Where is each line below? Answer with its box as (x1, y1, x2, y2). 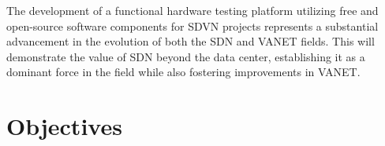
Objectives (6, 110, 122, 142)
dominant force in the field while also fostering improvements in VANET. (6, 64, 361, 80)
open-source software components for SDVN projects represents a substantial (6, 17, 379, 34)
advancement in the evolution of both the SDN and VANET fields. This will (6, 33, 375, 49)
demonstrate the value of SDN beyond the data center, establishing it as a (6, 48, 365, 64)
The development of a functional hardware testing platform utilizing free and (6, 2, 379, 18)
